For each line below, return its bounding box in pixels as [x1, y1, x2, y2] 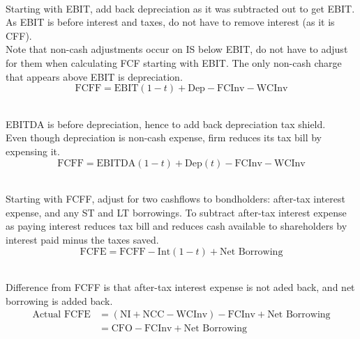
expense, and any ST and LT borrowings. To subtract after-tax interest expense [6, 205, 347, 219]
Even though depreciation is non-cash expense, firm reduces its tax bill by [6, 130, 322, 145]
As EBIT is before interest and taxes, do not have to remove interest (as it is [6, 15, 335, 29]
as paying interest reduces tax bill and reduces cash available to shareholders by [6, 219, 347, 233]
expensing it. [6, 143, 60, 158]
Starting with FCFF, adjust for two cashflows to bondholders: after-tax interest [6, 191, 345, 206]
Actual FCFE [32, 310, 91, 320]
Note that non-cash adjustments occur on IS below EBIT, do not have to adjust [6, 42, 348, 56]
